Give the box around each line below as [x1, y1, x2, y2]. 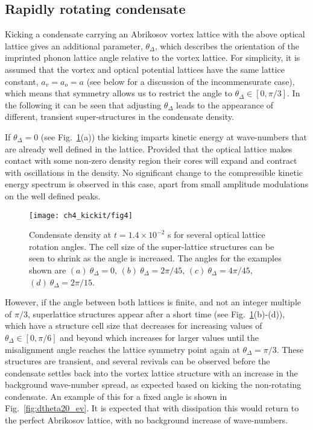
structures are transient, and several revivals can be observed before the [5, 355, 270, 367]
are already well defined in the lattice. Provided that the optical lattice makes [5, 142, 292, 155]
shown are [29, 263, 66, 276]
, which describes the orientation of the [155, 39, 300, 52]
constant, [5, 75, 39, 87]
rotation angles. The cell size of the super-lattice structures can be [29, 240, 274, 252]
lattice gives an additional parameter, [5, 39, 143, 52]
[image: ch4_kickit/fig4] [29, 211, 133, 220]
